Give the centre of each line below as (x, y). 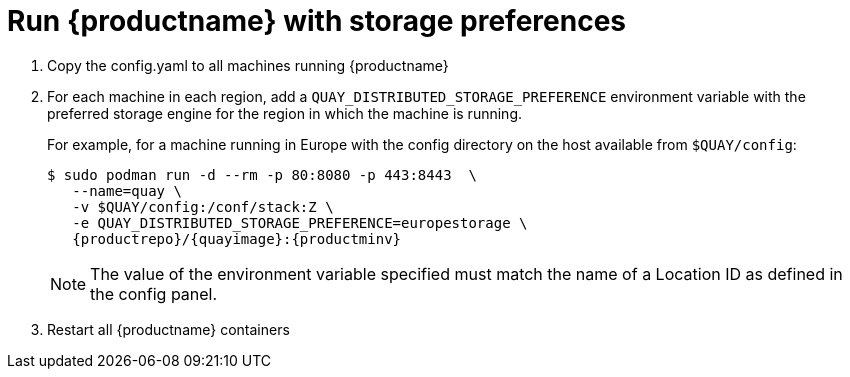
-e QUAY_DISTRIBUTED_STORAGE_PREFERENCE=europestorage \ (300, 222)
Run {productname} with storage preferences (317, 21)
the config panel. (154, 293)
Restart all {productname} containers (168, 329)
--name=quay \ (127, 190)
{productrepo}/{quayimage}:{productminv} (237, 238)
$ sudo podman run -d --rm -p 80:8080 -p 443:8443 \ (262, 174)
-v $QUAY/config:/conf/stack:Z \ (203, 206)
